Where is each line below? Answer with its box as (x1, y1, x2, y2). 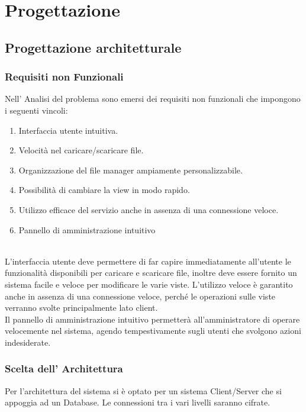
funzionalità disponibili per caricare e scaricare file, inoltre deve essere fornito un (5, 266, 297, 279)
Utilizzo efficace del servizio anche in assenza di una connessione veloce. (18, 203, 279, 215)
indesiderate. (5, 336, 51, 348)
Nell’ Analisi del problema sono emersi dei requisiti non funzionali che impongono (5, 92, 301, 105)
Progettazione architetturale (5, 38, 182, 56)
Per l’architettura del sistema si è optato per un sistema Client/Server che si (5, 384, 282, 397)
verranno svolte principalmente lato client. (5, 301, 158, 314)
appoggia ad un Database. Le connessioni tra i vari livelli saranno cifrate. (5, 396, 270, 408)
